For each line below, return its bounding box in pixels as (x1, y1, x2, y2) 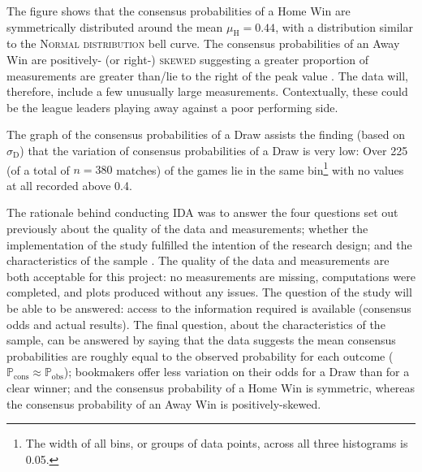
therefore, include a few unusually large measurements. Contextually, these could (6, 83, 408, 100)
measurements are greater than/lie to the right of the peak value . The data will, (6, 67, 408, 84)
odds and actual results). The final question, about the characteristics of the (6, 315, 385, 332)
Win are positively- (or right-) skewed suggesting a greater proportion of (6, 50, 368, 67)
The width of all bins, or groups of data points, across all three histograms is (25, 435, 408, 452)
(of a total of (6, 161, 70, 178)
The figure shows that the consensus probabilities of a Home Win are (6, 2, 351, 19)
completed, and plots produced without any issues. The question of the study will (6, 284, 412, 301)
